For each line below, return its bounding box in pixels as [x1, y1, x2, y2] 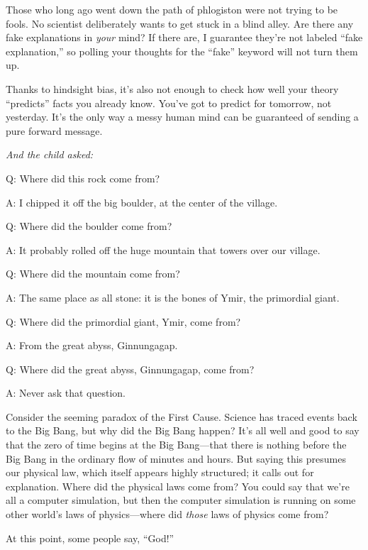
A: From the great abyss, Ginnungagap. [6, 338, 178, 353]
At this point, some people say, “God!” [6, 530, 174, 545]
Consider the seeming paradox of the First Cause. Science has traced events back [6, 409, 357, 424]
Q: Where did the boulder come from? [6, 219, 172, 233]
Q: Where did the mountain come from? [6, 266, 180, 281]
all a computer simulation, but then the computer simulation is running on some [6, 493, 356, 507]
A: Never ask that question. [6, 385, 126, 400]
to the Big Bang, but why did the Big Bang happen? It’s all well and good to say [6, 423, 359, 438]
